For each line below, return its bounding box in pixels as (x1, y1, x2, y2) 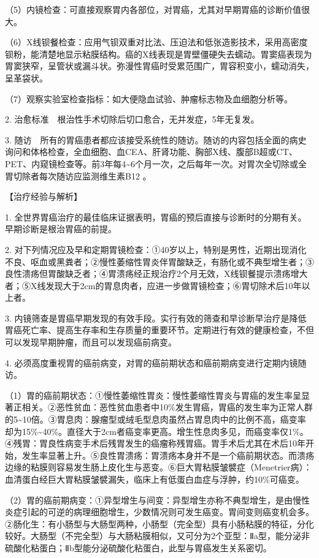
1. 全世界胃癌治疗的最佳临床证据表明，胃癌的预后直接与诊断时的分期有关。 (5, 210, 307, 223)
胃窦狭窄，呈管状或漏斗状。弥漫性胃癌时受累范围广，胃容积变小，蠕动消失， (5, 59, 314, 72)
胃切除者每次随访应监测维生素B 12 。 (5, 169, 152, 182)
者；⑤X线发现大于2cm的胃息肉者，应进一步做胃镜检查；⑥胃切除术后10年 (5, 279, 302, 292)
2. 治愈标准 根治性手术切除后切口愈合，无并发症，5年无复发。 (5, 113, 259, 126)
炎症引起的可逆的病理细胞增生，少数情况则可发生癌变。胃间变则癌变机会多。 (5, 505, 314, 518)
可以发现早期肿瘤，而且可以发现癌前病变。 (5, 336, 177, 349)
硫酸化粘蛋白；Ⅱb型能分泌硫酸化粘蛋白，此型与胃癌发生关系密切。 (5, 541, 272, 554)
